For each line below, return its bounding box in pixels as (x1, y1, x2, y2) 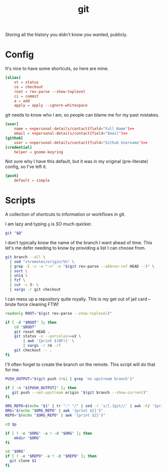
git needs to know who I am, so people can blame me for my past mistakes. (5, 112, 160, 118)
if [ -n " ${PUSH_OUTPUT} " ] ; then (5, 385, 77, 390)
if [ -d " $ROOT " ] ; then (5, 320, 57, 325)
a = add (14, 98, 30, 103)
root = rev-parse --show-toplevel (14, 89, 85, 94)
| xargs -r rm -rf (23, 343, 61, 348)
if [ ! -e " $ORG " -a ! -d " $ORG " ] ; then (5, 431, 92, 436)
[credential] (5, 145, 32, 150)
